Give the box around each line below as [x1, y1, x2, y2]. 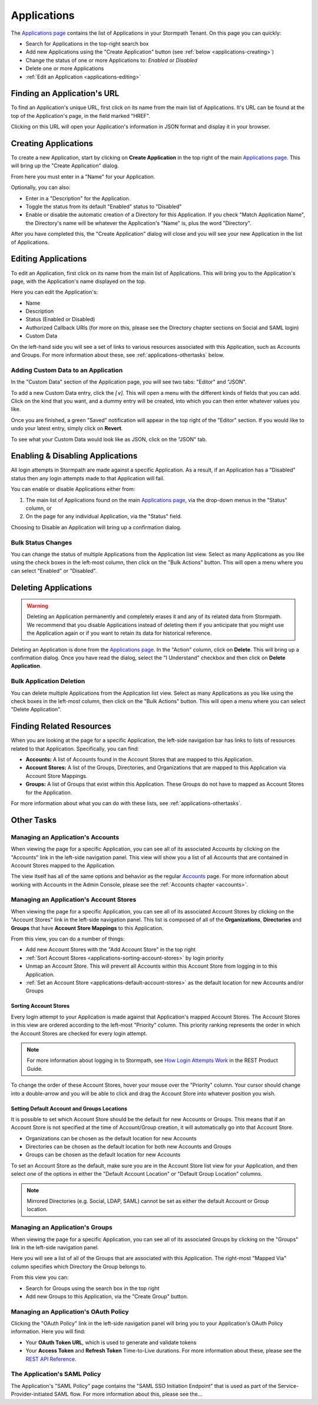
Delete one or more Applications [25, 65, 104, 72]
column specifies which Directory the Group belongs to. [11, 1263, 147, 1270]
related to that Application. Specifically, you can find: [11, 745, 140, 752]
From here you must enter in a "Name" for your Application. [11, 173, 155, 180]
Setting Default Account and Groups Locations [11, 1105, 128, 1112]
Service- [277, 1382, 299, 1389]
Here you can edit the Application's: [11, 289, 98, 296]
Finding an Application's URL [11, 88, 120, 98]
